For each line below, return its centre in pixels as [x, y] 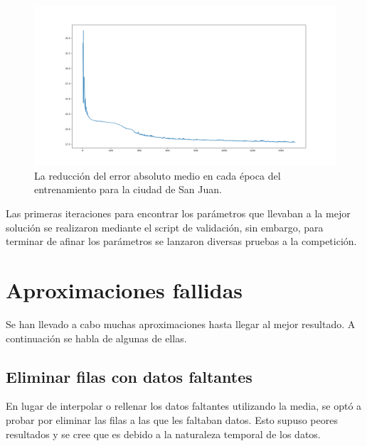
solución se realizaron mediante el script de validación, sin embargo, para [165, 227]
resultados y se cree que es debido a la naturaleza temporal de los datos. [163, 434]
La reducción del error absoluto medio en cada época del [158, 175]
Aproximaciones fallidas [124, 290]
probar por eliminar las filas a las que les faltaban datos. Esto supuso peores [172, 419]
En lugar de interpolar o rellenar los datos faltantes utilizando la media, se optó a [184, 406]
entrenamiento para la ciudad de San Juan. [128, 189]
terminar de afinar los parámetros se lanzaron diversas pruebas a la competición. [181, 241]
